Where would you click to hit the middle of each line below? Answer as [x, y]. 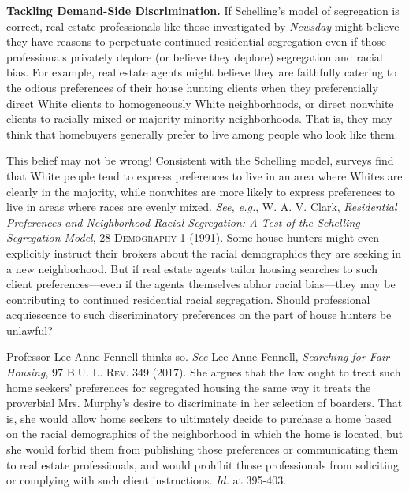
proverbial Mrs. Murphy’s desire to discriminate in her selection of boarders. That [204, 403]
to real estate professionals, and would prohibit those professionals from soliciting [203, 464]
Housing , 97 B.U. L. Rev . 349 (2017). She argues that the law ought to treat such [204, 372]
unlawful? [30, 330]
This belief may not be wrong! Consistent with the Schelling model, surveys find [200, 160]
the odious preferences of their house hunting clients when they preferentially [192, 87]
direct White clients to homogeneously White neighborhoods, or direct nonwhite [200, 103]
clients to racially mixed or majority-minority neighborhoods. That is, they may [199, 119]
